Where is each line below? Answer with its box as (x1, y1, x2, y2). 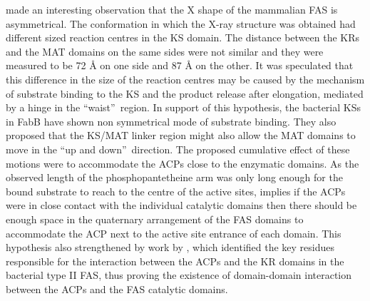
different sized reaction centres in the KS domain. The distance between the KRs (6, 30, 360, 45)
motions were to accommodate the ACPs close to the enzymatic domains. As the (6, 155, 359, 170)
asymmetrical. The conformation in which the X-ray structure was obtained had (6, 16, 356, 31)
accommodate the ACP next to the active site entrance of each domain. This (6, 225, 341, 240)
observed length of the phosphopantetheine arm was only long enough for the (6, 170, 343, 185)
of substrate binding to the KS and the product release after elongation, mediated (6, 86, 364, 101)
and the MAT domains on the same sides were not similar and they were (6, 44, 324, 58)
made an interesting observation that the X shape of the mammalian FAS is (6, 2, 338, 16)
